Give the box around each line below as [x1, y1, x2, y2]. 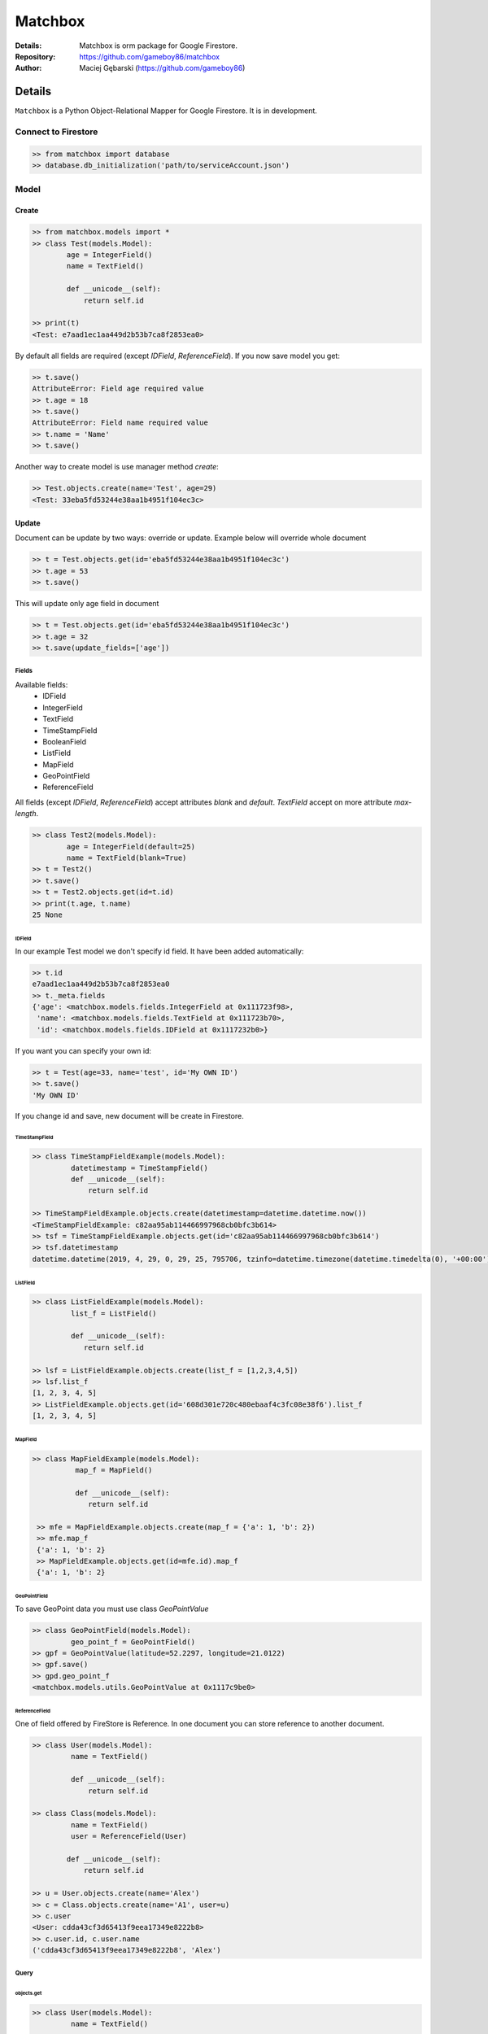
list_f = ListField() [70, 1308, 158, 1318]
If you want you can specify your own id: [15, 1045, 152, 1055]
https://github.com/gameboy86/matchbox [79, 51, 220, 61]
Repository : [15, 51, 56, 61]
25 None [32, 910, 63, 919]
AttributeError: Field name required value [32, 418, 209, 427]
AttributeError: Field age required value [32, 384, 204, 394]
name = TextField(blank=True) [66, 853, 187, 862]
